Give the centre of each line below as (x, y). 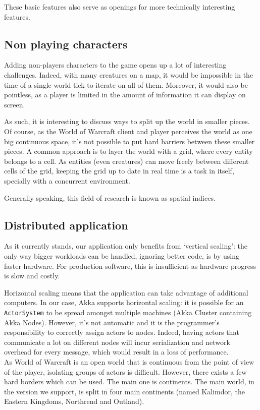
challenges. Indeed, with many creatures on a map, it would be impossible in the (129, 74)
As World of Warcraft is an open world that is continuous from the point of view (129, 361)
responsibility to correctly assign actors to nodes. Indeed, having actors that (122, 332)
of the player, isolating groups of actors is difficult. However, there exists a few (125, 371)
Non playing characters (66, 44)
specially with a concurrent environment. (67, 180)
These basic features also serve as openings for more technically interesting (120, 7)
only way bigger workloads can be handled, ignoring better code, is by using (122, 255)
